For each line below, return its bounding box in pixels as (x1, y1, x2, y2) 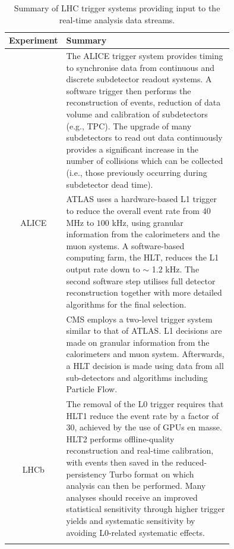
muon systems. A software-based (66, 239, 185, 252)
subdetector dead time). (66, 178, 153, 190)
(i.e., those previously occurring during (66, 166, 207, 178)
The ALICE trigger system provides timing (66, 49, 223, 62)
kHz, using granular (112, 216, 184, 228)
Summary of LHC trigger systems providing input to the (14, 2, 220, 14)
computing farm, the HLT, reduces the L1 (66, 251, 219, 263)
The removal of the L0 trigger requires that (66, 398, 224, 410)
